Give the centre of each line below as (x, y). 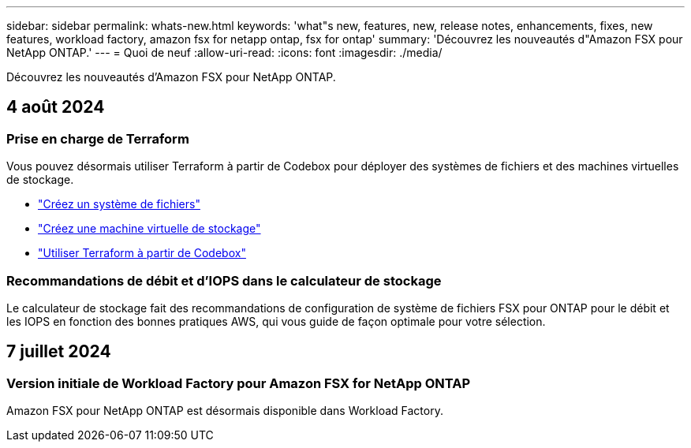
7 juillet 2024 (59, 352)
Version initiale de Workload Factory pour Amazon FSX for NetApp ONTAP (239, 383)
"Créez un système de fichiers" (119, 204)
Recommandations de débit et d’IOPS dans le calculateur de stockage (224, 280)
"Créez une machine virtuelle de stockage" (149, 229)
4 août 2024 (56, 107)
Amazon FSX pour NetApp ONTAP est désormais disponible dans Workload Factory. (225, 411)
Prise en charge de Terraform (98, 138)
